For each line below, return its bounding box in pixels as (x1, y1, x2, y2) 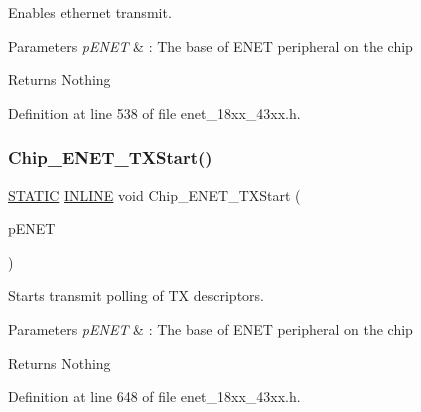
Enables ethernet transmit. (8, 2, 172, 22)
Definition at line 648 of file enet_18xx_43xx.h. (8, 386, 301, 407)
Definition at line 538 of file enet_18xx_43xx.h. (8, 102, 301, 123)
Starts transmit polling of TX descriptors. (8, 285, 264, 306)
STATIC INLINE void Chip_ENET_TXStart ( (8, 184, 301, 205)
